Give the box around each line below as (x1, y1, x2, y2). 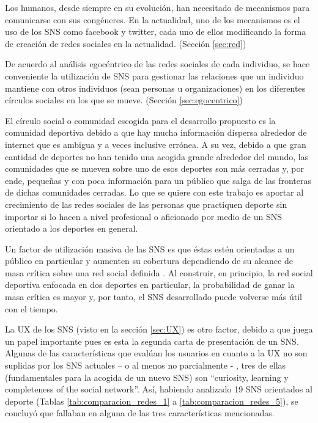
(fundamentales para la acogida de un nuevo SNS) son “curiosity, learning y (5, 370, 289, 383)
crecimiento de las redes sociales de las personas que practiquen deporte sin (5, 197, 287, 210)
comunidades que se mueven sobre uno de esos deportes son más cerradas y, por (5, 162, 304, 175)
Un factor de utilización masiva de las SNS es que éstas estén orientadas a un (5, 242, 295, 255)
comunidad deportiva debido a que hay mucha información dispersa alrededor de (5, 126, 307, 139)
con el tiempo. (5, 302, 58, 315)
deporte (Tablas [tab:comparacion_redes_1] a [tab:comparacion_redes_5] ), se (5, 394, 298, 407)
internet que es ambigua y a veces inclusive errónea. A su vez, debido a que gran (5, 138, 306, 150)
